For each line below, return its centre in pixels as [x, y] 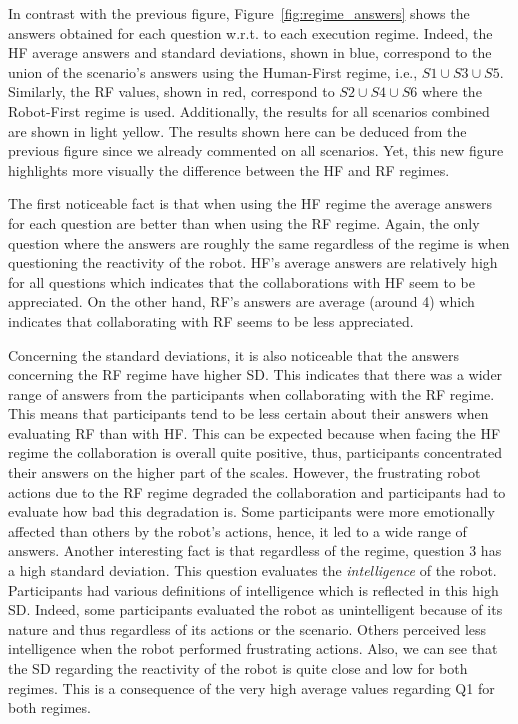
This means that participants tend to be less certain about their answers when [248, 413]
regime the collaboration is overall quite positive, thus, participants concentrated [255, 452]
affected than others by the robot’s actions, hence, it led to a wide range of [237, 530]
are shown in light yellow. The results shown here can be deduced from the [237, 130]
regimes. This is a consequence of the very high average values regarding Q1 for [251, 687]
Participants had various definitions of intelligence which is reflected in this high [253, 589]
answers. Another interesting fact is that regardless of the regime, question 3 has [255, 550]
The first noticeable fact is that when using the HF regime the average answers [250, 203]
